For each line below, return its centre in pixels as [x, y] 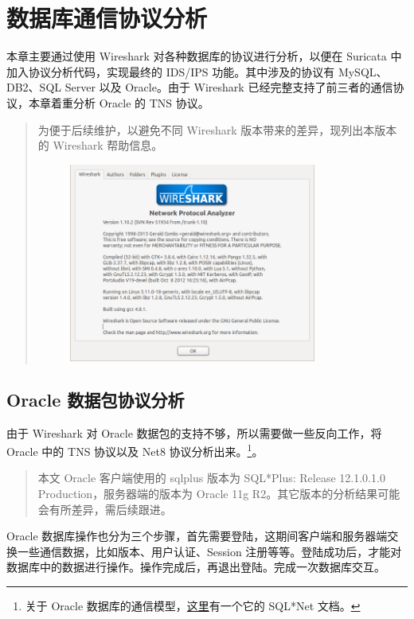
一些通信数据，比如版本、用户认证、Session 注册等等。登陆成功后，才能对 [209, 551]
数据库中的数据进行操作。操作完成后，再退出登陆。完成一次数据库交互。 [196, 567]
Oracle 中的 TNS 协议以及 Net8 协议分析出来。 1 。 [135, 450]
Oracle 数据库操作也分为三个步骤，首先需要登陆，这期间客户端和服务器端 [197, 536]
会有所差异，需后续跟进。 [105, 509]
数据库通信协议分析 [107, 18]
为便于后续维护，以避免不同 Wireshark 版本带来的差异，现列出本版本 [217, 129]
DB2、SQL [34, 87]
